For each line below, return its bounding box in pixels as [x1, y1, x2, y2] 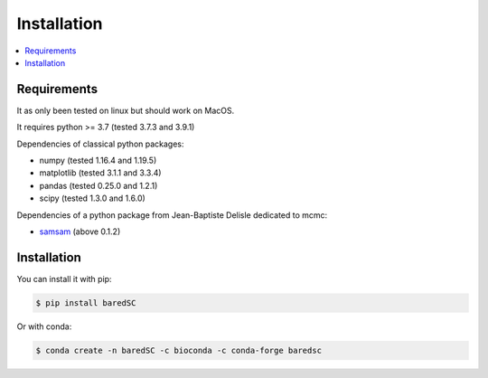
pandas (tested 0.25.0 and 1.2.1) [39, 180, 158, 191]
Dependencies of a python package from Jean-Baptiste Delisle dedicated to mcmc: [16, 209, 328, 221]
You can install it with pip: [16, 273, 112, 284]
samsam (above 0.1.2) [39, 226, 121, 237]
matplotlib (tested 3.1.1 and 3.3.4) [39, 167, 162, 178]
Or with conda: [16, 321, 72, 332]
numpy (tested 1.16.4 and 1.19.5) [39, 155, 157, 166]
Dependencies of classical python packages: [16, 138, 184, 149]
